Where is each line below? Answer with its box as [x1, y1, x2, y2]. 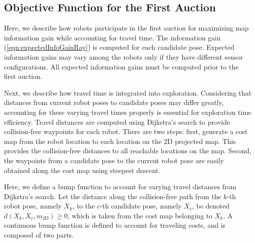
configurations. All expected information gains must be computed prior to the [4, 61, 239, 71]
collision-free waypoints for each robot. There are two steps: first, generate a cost [4, 126, 248, 137]
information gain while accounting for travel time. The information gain [4, 32, 221, 42]
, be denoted [192, 201, 230, 211]
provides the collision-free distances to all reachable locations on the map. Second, [4, 145, 252, 156]
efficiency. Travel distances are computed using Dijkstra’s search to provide [4, 116, 230, 127]
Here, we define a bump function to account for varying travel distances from [4, 181, 237, 192]
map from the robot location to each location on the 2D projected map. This [4, 136, 236, 146]
